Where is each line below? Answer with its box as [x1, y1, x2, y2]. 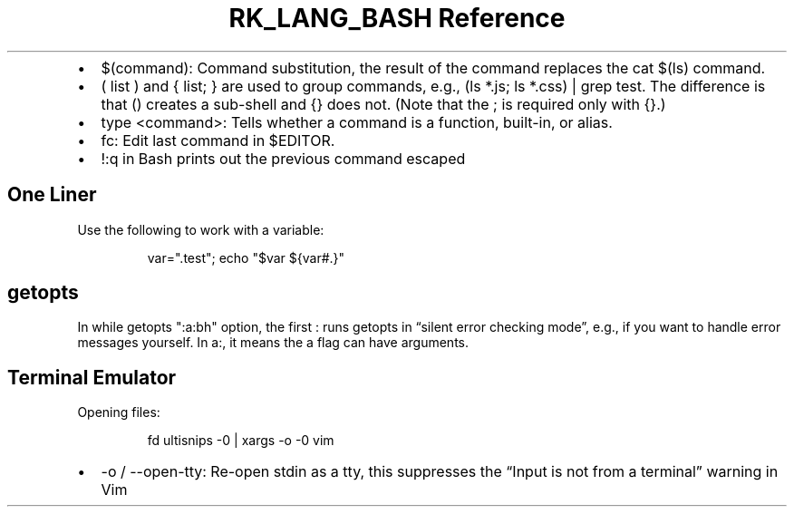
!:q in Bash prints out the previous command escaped [101, 149, 466, 168]
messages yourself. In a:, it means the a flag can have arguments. [77, 335, 470, 351]
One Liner [7, 183, 97, 207]
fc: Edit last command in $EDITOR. [101, 131, 335, 150]
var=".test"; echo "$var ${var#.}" [147, 249, 345, 266]
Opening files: [77, 404, 160, 421]
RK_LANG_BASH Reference [228, 3, 566, 34]
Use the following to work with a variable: [77, 221, 324, 238]
